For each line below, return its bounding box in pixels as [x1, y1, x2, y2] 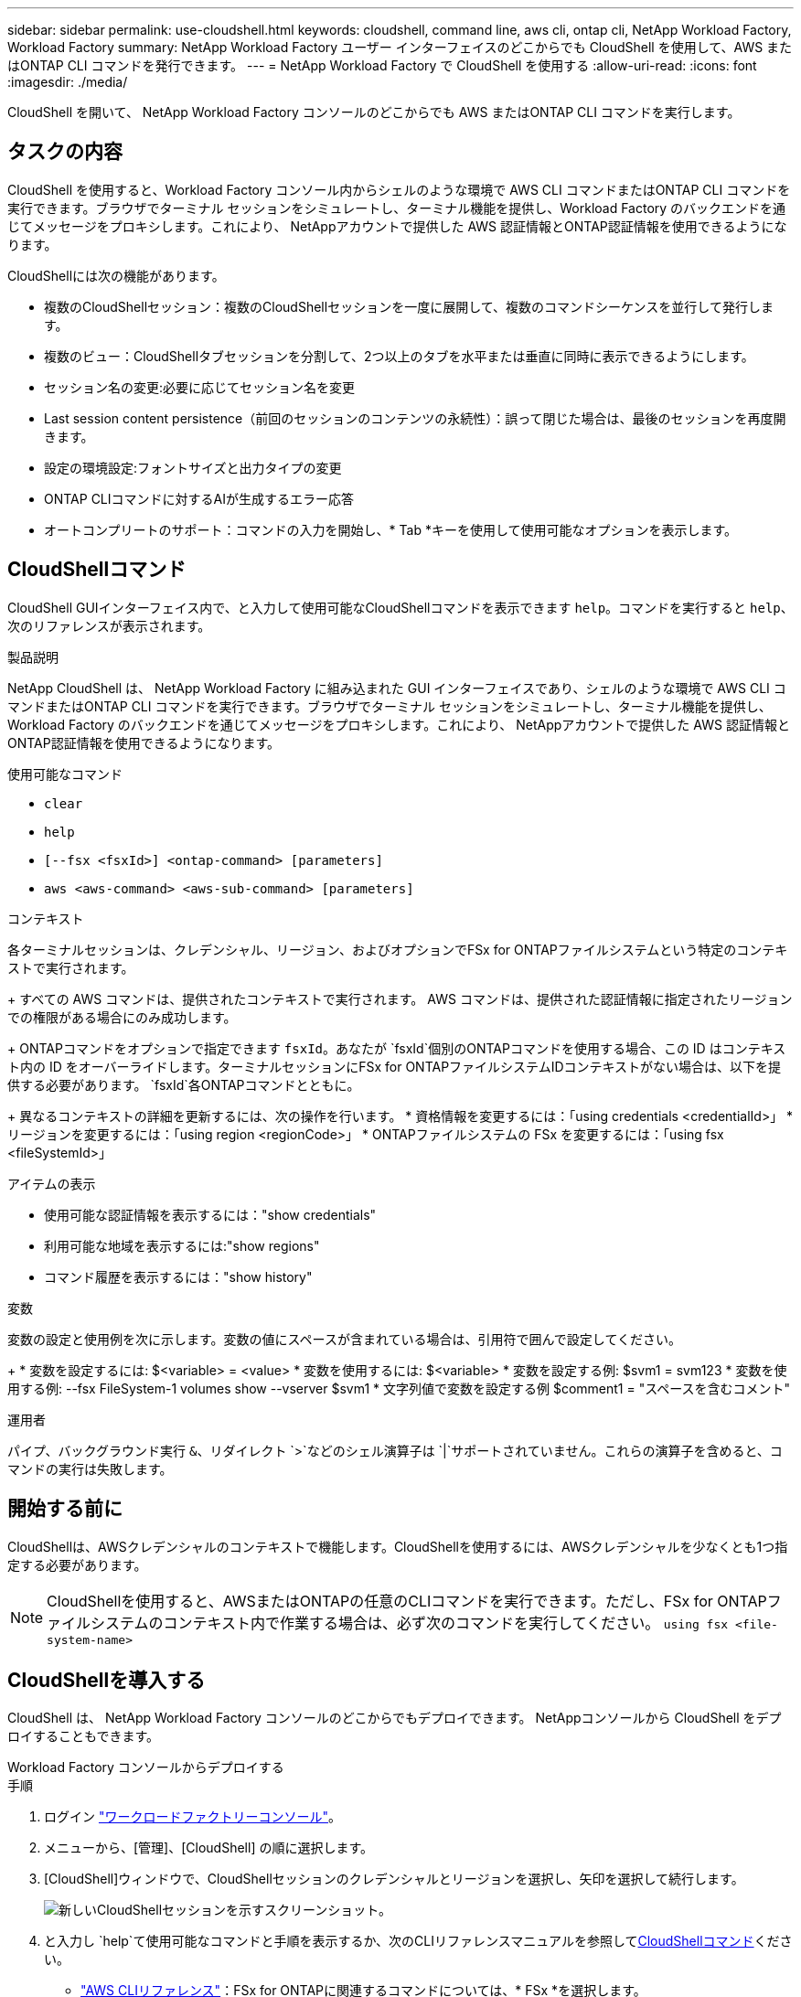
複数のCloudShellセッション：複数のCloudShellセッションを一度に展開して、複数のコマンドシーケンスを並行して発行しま [44, 298, 774, 315]
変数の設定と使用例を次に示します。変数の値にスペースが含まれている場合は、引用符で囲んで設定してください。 [7, 1330, 681, 1347]
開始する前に [7, 1497, 123, 1521]
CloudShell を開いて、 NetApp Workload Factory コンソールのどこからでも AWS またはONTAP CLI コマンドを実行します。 [7, 104, 741, 120]
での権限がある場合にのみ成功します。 [7, 1009, 237, 1025]
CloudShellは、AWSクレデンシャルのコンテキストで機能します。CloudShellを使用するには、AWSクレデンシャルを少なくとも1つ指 [7, 1538, 788, 1554]
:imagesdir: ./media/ [7, 74, 128, 90]
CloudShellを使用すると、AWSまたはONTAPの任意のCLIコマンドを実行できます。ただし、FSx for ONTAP [47, 1591, 767, 1610]
